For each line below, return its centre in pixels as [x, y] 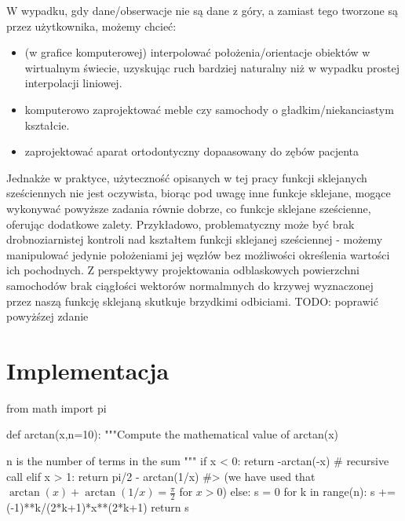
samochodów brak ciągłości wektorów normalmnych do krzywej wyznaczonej [190, 285]
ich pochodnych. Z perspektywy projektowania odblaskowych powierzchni [183, 270]
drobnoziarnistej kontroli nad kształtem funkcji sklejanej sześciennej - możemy [195, 239]
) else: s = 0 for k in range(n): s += [309, 492]
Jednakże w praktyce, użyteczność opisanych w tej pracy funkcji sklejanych [187, 177]
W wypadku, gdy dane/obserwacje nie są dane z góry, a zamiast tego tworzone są [202, 10]
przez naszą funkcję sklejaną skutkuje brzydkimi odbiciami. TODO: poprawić [192, 301]
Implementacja [88, 370]
